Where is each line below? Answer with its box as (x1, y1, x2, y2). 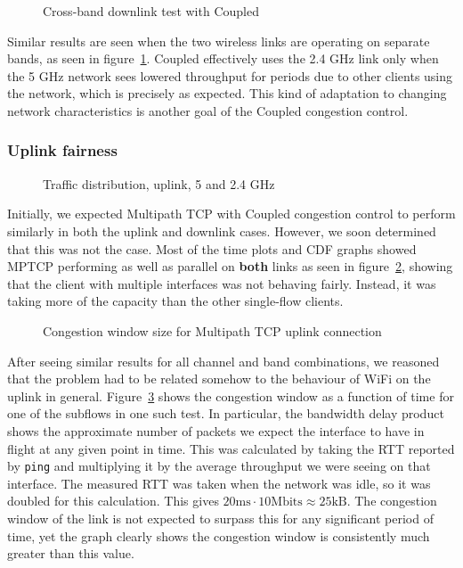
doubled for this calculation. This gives (7, 491, 219, 510)
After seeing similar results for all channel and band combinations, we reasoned (7, 351, 440, 370)
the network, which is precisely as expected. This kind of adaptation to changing (7, 84, 447, 103)
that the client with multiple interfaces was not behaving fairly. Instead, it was (7, 274, 436, 292)
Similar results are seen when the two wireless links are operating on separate (7, 31, 430, 50)
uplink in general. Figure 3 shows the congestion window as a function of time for (7, 386, 454, 405)
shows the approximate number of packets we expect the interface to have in (7, 421, 425, 440)
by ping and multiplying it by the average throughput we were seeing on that (7, 457, 431, 475)
